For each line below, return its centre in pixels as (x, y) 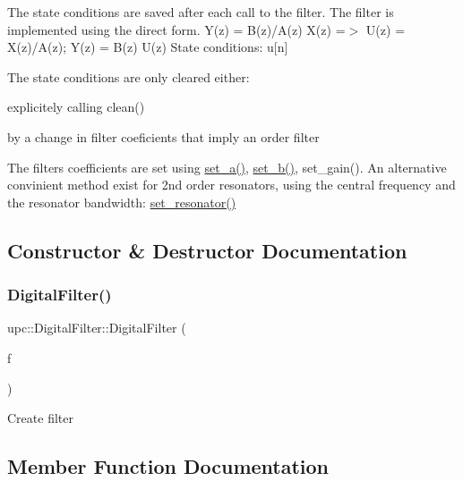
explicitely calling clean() (76, 107)
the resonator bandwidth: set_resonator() (122, 202)
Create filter (40, 418)
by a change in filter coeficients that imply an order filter (163, 136)
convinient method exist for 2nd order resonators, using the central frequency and (231, 185)
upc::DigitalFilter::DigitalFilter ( (97, 328)
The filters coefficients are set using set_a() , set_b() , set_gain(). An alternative (227, 167)
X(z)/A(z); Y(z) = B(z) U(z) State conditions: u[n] (148, 47)
